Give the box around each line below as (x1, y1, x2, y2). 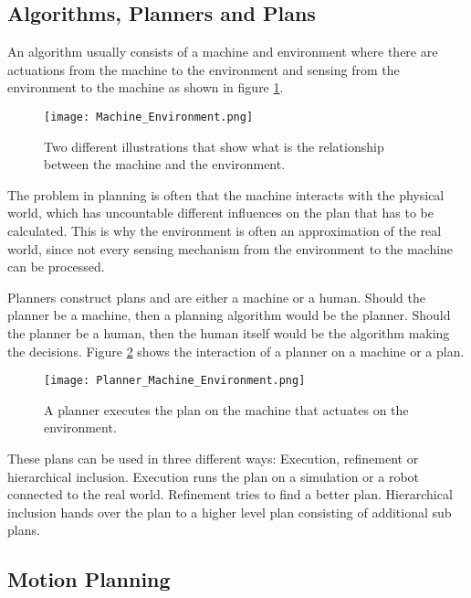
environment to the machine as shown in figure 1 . (7, 78, 284, 97)
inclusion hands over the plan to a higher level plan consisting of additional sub (7, 502, 452, 521)
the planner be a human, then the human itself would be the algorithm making (7, 323, 450, 342)
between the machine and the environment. (44, 155, 286, 174)
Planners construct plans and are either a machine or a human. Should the (7, 287, 425, 306)
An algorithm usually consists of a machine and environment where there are (7, 42, 438, 61)
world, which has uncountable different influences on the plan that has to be (7, 203, 434, 222)
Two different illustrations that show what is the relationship (44, 136, 384, 155)
